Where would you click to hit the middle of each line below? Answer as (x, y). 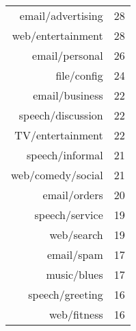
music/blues (74, 274)
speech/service (69, 215)
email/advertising (61, 15)
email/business (68, 95)
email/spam (75, 254)
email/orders (73, 195)
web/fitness (76, 314)
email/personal (68, 55)
